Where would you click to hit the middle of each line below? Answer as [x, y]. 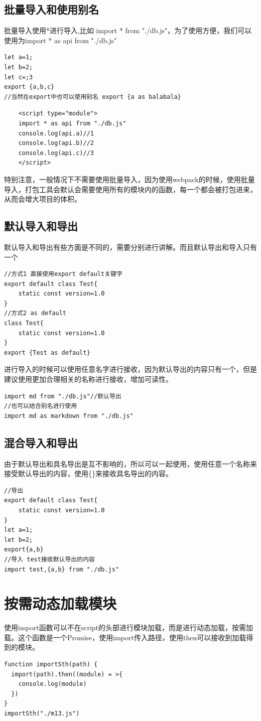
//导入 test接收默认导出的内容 [49, 559]
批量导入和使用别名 [51, 9]
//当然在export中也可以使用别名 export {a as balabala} [93, 97]
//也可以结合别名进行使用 [41, 406]
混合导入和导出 [41, 442]
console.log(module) [52, 684]
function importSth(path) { [51, 665]
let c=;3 [19, 77]
